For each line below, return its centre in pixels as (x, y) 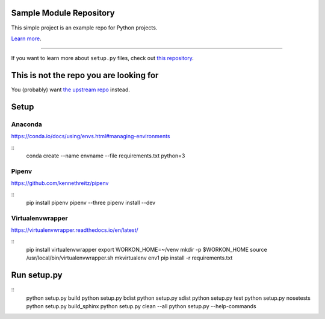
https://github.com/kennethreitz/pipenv (60, 183)
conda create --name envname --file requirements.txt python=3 (106, 156)
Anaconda (26, 124)
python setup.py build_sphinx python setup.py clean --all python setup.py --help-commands (141, 306)
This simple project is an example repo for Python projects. (84, 28)
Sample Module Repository (63, 13)
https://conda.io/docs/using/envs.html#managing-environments (91, 136)
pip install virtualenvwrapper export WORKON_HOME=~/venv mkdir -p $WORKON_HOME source (147, 249)
